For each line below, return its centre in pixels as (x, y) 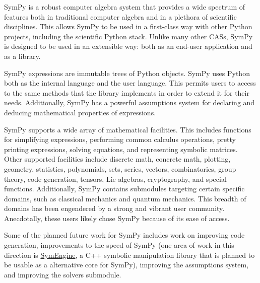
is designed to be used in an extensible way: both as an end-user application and (128, 46)
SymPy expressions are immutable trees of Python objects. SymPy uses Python (127, 73)
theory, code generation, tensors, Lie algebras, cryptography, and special (115, 179)
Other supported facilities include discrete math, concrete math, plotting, (117, 159)
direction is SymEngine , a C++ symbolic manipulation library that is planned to (129, 255)
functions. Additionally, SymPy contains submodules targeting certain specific (124, 189)
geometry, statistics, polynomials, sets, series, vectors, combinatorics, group (120, 168)
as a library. (22, 56)
